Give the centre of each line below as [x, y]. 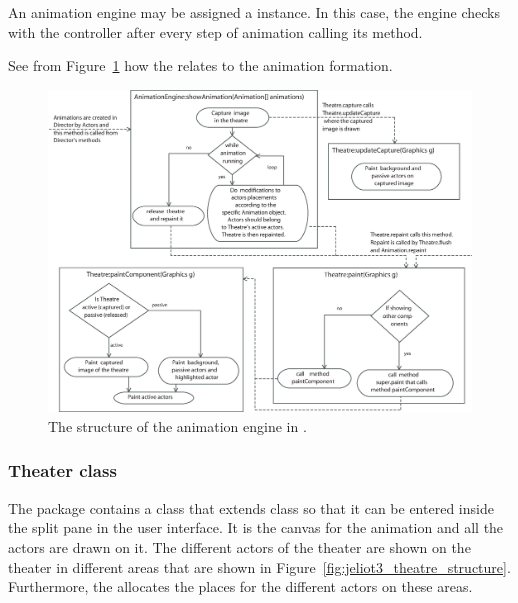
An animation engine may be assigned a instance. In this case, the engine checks [254, 12]
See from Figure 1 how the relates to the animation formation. [200, 65]
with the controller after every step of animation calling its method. [215, 31]
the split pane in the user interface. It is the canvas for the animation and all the [256, 527]
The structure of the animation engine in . [177, 425]
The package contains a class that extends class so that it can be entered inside [251, 507]
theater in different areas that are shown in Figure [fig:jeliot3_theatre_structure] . [259, 566]
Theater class [62, 470]
